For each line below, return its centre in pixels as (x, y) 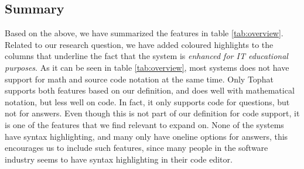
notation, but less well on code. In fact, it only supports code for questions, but (147, 101)
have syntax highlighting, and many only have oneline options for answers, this (146, 136)
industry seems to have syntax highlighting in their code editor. (119, 159)
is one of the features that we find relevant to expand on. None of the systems (144, 124)
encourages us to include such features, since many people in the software (136, 148)
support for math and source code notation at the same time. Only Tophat (139, 79)
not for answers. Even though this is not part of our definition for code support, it (152, 113)
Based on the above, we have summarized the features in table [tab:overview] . (144, 33)
